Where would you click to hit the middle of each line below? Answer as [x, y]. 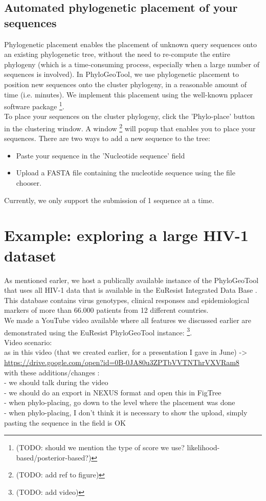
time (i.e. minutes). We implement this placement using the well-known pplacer [129, 94]
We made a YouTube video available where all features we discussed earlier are [128, 320]
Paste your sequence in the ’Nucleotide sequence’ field [101, 155]
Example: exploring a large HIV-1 [126, 235]
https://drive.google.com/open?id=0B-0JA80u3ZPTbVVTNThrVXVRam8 [122, 362]
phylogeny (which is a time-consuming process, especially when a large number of [132, 64]
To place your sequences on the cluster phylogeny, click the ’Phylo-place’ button [130, 116]
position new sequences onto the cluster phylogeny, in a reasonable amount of [126, 84]
